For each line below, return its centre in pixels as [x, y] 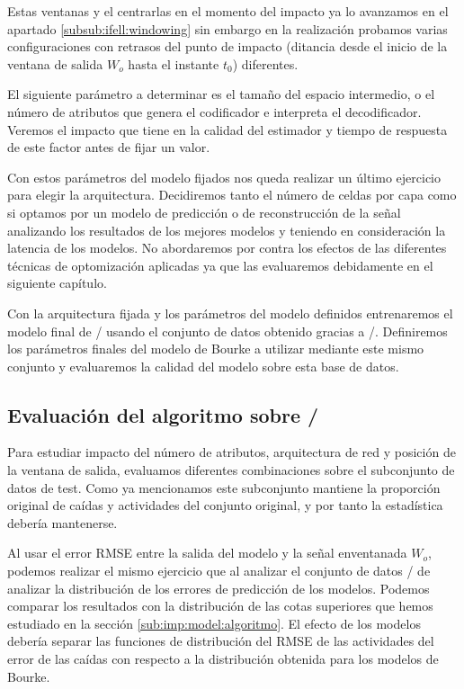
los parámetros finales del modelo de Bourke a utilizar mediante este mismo [216, 349]
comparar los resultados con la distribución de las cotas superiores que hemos [220, 606]
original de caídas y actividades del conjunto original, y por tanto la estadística [225, 505]
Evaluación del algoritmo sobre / [163, 414]
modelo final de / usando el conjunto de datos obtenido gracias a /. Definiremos [228, 331]
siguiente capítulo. [57, 283]
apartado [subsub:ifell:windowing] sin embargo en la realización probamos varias [228, 28]
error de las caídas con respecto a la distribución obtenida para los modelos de [223, 659]
